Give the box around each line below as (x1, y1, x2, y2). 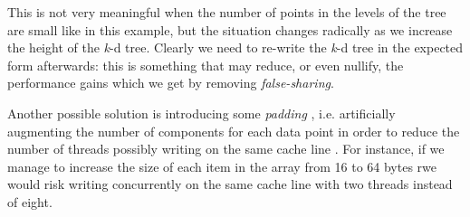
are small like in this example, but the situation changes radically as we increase (7, 20, 453, 39)
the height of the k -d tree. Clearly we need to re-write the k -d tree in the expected (7, 38, 464, 57)
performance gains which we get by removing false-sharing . (7, 73, 334, 92)
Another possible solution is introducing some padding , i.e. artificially (7, 103, 396, 122)
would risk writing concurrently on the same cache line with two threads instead (7, 175, 453, 193)
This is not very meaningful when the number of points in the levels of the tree (7, 3, 446, 21)
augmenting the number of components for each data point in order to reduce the (7, 121, 460, 140)
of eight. (7, 192, 53, 211)
